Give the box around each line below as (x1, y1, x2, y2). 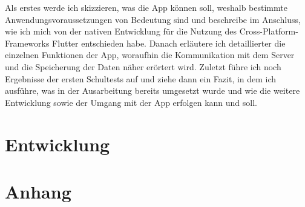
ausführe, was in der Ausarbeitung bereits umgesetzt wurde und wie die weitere (5, 84, 300, 97)
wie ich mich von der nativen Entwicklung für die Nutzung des (5, 25, 237, 38)
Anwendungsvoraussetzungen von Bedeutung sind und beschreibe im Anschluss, (5, 13, 301, 25)
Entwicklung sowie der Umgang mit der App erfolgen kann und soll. (5, 96, 257, 108)
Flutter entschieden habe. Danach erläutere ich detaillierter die (52, 36, 286, 49)
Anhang (5, 179, 71, 203)
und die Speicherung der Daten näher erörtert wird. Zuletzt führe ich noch (5, 60, 281, 73)
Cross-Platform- (239, 25, 298, 38)
